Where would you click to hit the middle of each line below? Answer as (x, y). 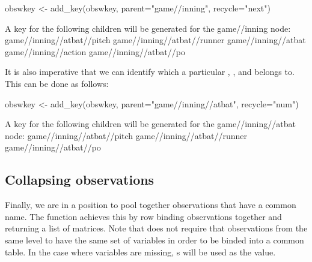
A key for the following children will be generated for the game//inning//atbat (150, 124)
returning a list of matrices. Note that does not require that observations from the (156, 228)
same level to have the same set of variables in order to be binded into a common (154, 240)
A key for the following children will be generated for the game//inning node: (148, 28)
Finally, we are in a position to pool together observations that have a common (151, 205)
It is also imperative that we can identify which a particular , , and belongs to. (150, 72)
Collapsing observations (80, 180)
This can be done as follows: (57, 83)
